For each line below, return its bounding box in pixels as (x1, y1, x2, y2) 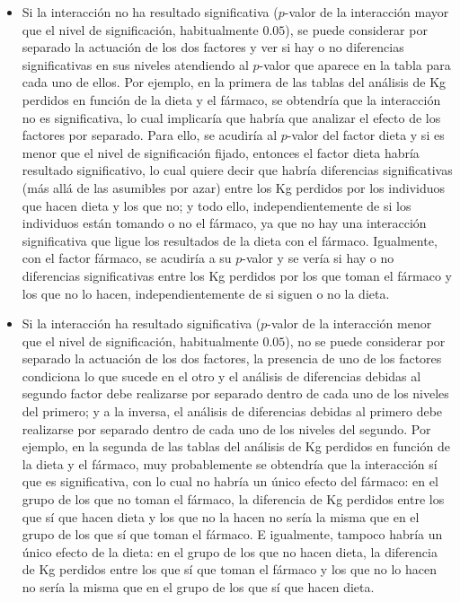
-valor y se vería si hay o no (242, 249, 394, 267)
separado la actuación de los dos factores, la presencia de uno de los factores (22, 349, 442, 368)
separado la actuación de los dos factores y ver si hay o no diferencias (22, 38, 404, 57)
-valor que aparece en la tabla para (259, 55, 451, 74)
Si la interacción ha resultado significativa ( (22, 314, 261, 333)
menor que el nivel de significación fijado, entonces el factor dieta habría (22, 143, 420, 161)
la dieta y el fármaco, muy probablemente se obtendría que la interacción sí (22, 454, 438, 473)
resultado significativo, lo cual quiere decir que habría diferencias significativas (22, 161, 453, 179)
